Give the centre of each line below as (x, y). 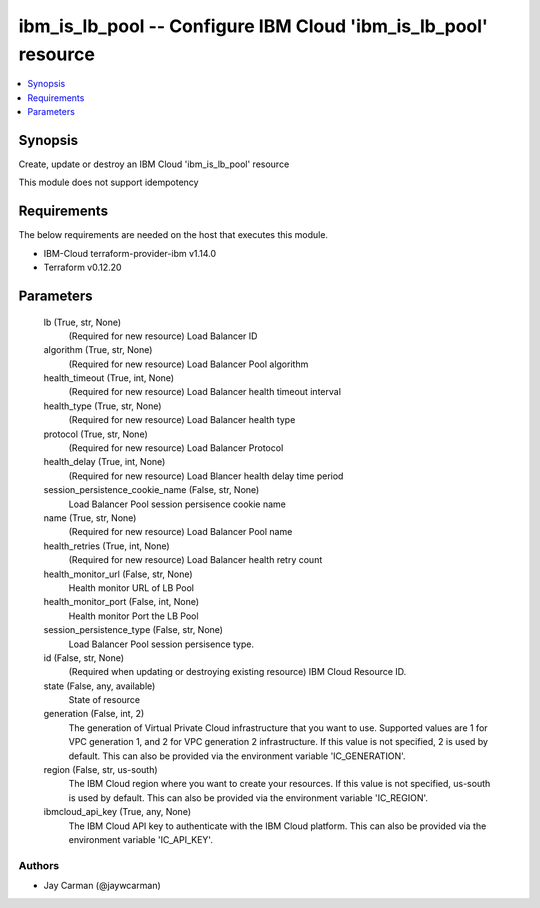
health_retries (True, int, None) (106, 546)
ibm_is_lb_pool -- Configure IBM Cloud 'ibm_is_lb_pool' (253, 26)
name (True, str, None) (90, 517)
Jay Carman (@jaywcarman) (102, 886)
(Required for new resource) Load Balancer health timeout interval (205, 392)
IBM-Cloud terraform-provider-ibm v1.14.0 (130, 253)
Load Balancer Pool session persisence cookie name (177, 504)
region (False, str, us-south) (101, 770)
